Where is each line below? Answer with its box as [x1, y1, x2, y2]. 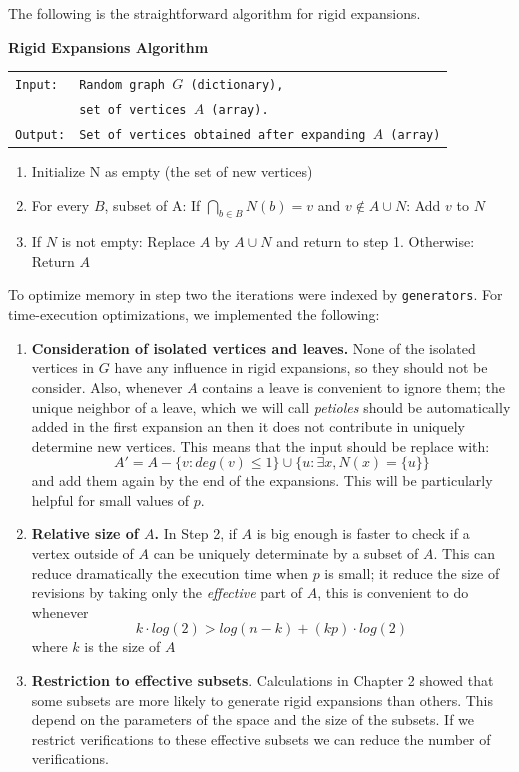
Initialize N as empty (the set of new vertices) [31, 160, 313, 181]
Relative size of [31, 523, 139, 544]
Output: [15, 127, 66, 142]
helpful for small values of [31, 489, 190, 510]
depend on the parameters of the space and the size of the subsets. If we [31, 709, 475, 730]
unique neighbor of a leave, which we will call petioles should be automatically [31, 396, 511, 417]
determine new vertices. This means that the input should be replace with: [31, 435, 490, 456]
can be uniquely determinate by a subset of [153, 543, 419, 564]
